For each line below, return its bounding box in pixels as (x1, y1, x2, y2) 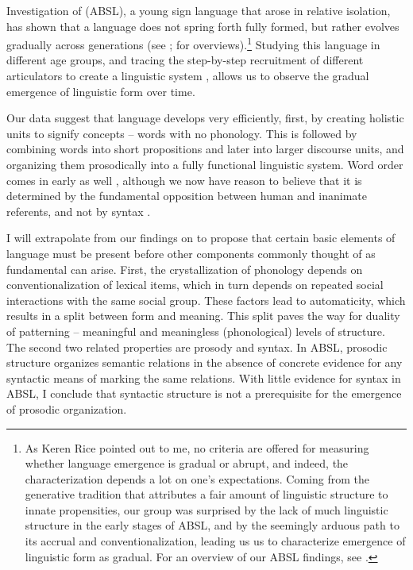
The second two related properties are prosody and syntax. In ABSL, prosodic (6, 338, 388, 355)
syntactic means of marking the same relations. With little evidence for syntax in (6, 369, 401, 386)
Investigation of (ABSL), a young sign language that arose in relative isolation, (6, 2, 391, 18)
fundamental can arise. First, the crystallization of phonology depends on (6, 260, 363, 277)
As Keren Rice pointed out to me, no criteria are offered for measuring (25, 439, 369, 456)
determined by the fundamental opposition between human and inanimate (6, 187, 367, 204)
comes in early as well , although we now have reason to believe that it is (6, 171, 362, 188)
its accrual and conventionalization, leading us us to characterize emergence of (25, 533, 406, 549)
